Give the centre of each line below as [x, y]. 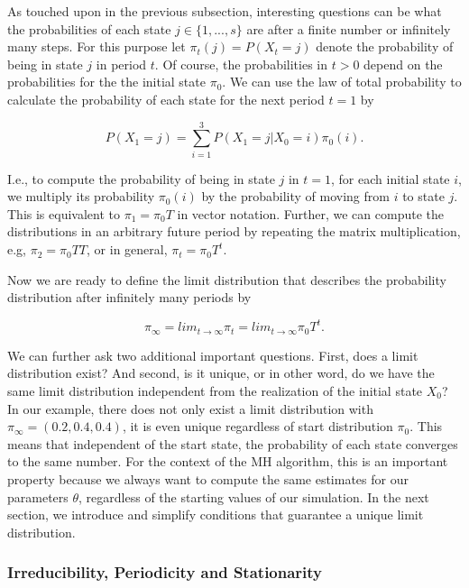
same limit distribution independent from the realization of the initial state [215, 390]
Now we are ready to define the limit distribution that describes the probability [227, 279]
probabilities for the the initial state [106, 82]
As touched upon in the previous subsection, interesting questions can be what [225, 11]
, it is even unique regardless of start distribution [257, 426]
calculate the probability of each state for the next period [166, 99]
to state [423, 196]
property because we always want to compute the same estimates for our [208, 478]
